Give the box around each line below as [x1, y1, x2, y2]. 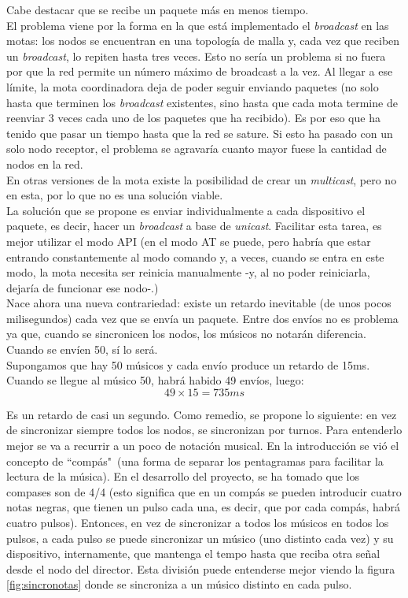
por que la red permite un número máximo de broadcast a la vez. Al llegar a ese [6, 63, 393, 80]
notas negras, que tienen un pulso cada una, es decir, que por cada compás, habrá [6, 499, 401, 515]
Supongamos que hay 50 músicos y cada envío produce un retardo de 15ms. [6, 356, 370, 373]
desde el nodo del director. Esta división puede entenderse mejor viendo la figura [6, 560, 395, 577]
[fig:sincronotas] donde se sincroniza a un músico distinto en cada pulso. [6, 576, 352, 592]
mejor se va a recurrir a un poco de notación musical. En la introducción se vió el [6, 437, 399, 454]
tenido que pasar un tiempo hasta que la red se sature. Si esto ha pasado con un [6, 124, 393, 141]
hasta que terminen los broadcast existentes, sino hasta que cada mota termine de [6, 94, 398, 110]
